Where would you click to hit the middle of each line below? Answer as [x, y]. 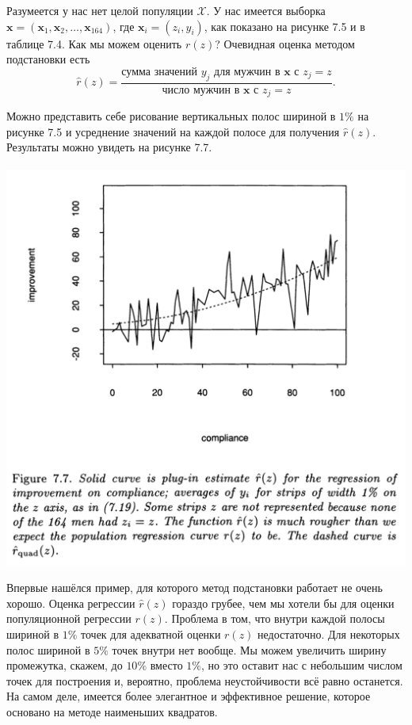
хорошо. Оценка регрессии [71, 603]
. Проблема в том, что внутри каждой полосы [275, 618]
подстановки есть [48, 59]
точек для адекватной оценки [151, 633]
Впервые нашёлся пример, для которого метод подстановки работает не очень [195, 588]
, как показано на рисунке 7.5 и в [284, 26]
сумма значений [160, 72]
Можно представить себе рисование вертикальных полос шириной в [171, 116]
